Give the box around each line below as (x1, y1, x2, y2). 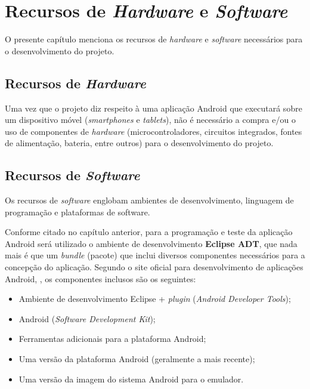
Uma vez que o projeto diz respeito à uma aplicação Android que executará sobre (5, 101, 302, 114)
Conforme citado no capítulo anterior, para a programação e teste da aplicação (5, 226, 293, 238)
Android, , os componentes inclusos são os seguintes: (5, 272, 196, 285)
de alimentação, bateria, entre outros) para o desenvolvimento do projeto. (5, 137, 274, 149)
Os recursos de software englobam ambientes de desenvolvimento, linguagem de (5, 194, 294, 206)
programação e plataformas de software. (5, 205, 150, 218)
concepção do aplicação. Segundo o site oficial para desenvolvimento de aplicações (5, 261, 303, 273)
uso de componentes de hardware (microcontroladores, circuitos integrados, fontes (5, 125, 302, 137)
